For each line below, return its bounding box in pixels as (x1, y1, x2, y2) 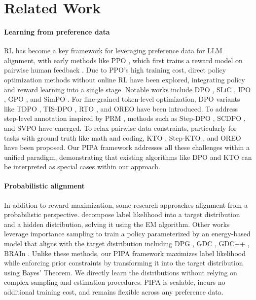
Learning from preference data (4, 26, 110, 37)
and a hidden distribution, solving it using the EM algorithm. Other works (4, 219, 230, 229)
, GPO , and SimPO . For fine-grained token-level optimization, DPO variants (4, 94, 240, 104)
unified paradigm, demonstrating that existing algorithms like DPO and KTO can (4, 151, 252, 162)
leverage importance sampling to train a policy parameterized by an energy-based (4, 228, 251, 239)
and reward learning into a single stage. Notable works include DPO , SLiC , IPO (4, 84, 251, 94)
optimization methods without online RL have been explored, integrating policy (4, 74, 245, 84)
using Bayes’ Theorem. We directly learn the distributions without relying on (4, 267, 237, 277)
